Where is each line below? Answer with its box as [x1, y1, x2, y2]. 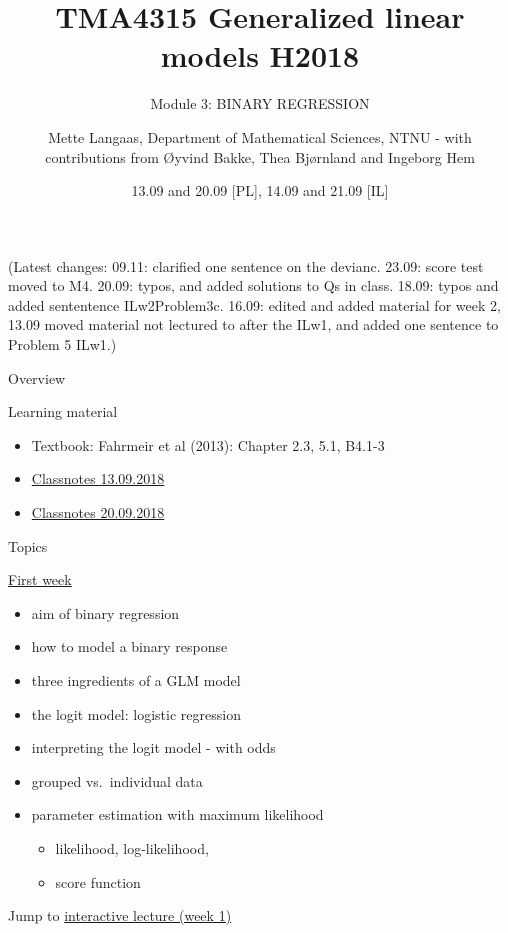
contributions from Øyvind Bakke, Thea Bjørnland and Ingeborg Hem [45, 146, 475, 167]
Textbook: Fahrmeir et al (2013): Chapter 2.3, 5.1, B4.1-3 [31, 434, 385, 455]
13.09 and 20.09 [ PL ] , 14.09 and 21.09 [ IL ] [131, 180, 389, 201]
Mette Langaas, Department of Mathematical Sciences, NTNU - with [48, 126, 472, 147]
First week [8, 569, 72, 590]
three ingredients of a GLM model [31, 670, 241, 690]
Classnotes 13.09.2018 [31, 468, 165, 489]
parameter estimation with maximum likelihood [31, 804, 324, 825]
